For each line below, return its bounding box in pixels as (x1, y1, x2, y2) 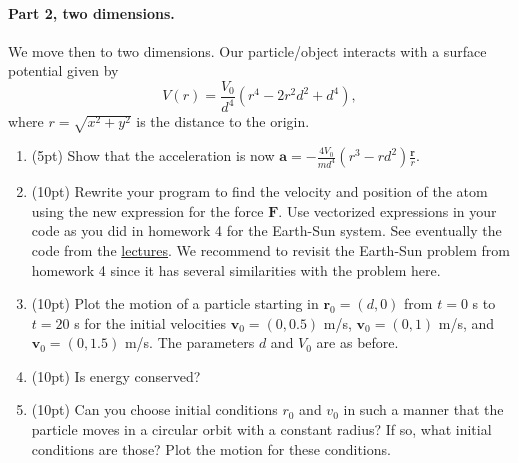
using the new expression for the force (31, 200, 264, 221)
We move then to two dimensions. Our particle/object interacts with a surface (8, 40, 487, 61)
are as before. (316, 332, 399, 353)
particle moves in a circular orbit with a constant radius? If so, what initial (31, 419, 492, 440)
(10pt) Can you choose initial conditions (31, 399, 278, 420)
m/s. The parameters (124, 332, 255, 353)
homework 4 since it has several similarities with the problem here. (31, 259, 441, 280)
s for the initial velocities (74, 312, 227, 333)
